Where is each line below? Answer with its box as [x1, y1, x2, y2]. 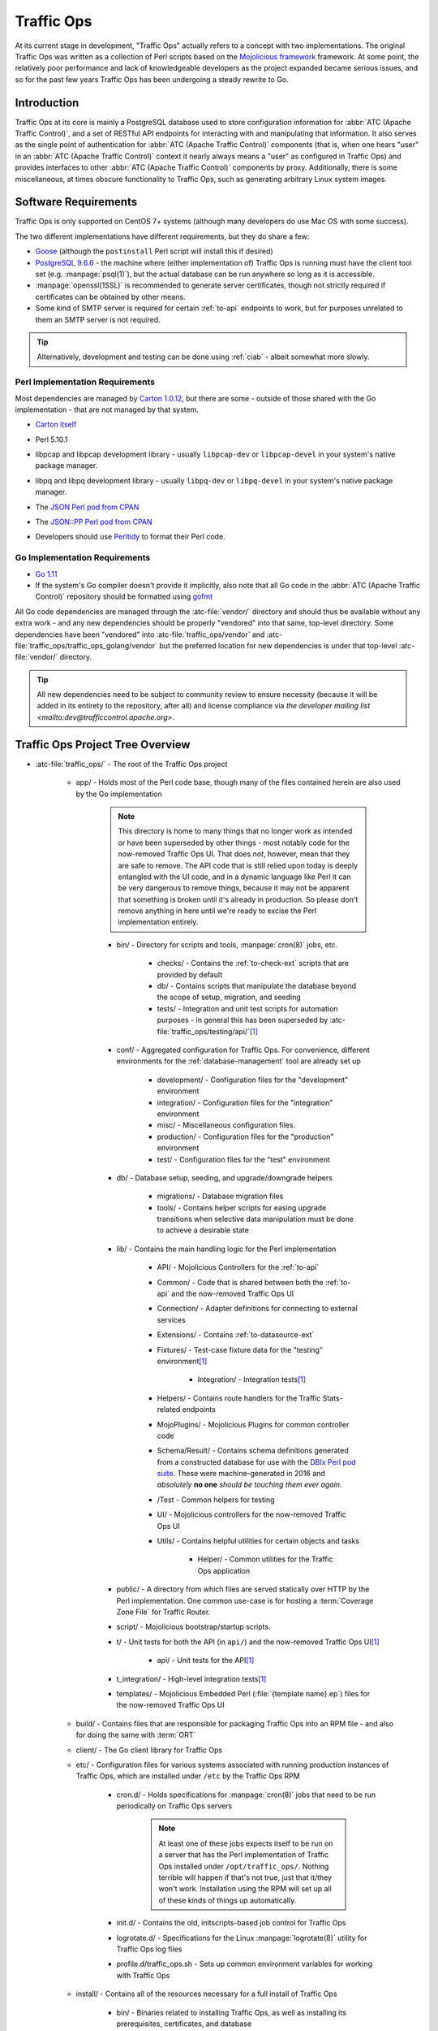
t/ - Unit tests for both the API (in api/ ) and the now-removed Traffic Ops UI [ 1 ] [116, 1637, 380, 1647]
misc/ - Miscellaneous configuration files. [157, 1120, 296, 1130]
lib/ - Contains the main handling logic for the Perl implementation [116, 1244, 337, 1254]
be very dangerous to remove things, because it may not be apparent [118, 883, 350, 893]
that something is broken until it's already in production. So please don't [118, 894, 359, 904]
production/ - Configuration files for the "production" [157, 1132, 334, 1141]
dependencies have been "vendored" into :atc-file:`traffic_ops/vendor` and [15, 630, 265, 639]
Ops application [197, 1565, 251, 1575]
